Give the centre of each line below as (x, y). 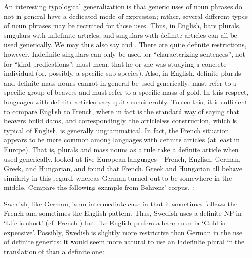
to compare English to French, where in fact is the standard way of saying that (122, 111)
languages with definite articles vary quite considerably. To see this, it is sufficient (126, 101)
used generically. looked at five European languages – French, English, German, (122, 159)
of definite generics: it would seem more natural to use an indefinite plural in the (124, 242)
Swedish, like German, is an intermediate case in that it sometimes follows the (120, 203)
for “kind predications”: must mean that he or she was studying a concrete (115, 63)
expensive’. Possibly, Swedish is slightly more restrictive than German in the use (123, 232)
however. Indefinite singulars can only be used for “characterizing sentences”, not (125, 54)
